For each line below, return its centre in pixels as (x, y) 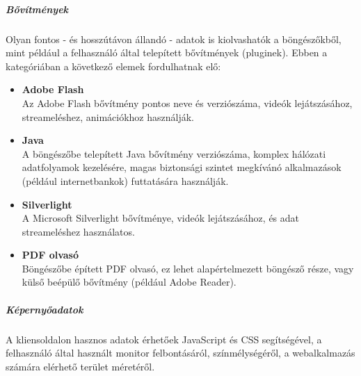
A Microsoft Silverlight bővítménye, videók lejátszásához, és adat (161, 218)
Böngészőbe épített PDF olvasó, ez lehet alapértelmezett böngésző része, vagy (188, 268)
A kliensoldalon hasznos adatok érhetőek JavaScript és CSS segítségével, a (164, 339)
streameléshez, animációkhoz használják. (108, 116)
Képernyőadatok (45, 309)
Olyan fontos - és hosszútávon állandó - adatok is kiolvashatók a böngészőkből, (174, 39)
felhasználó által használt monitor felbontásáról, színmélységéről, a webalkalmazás (180, 353)
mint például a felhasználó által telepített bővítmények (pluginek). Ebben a (167, 52)
